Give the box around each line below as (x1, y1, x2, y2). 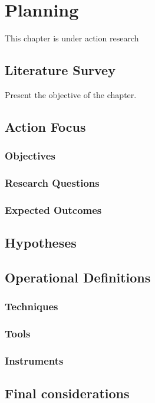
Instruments (5, 353, 64, 368)
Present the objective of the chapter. (5, 88, 137, 100)
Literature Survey (5, 61, 116, 79)
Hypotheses (5, 233, 77, 252)
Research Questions (5, 175, 100, 190)
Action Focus (5, 117, 86, 135)
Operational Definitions (5, 268, 151, 286)
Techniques (5, 299, 58, 314)
